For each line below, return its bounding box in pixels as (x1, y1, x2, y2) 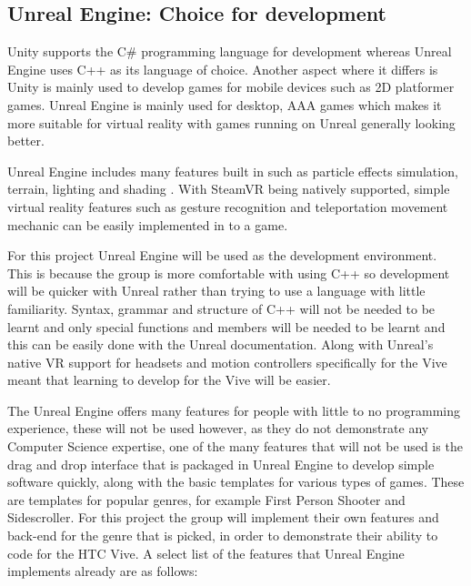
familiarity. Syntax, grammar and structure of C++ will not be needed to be (7, 298, 436, 318)
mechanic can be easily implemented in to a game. (7, 215, 288, 234)
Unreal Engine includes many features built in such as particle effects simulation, (7, 161, 458, 180)
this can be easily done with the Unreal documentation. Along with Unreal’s (7, 335, 434, 354)
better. (7, 131, 45, 150)
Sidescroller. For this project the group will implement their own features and (7, 508, 439, 527)
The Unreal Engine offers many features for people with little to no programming (7, 400, 460, 419)
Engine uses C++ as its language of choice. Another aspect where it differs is (7, 59, 438, 78)
